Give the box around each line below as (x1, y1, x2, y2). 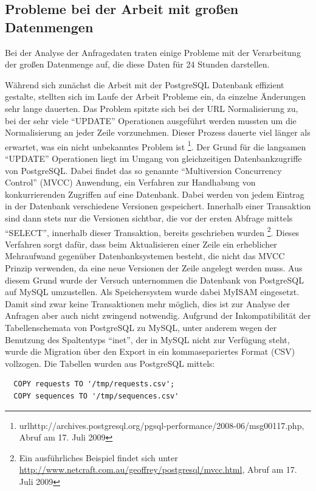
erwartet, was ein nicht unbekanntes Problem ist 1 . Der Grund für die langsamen (5, 138, 306, 153)
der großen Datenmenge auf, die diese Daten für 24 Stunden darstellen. (5, 58, 270, 71)
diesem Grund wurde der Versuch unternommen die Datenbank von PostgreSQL (5, 273, 304, 286)
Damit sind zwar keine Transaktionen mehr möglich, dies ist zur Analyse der (5, 297, 290, 310)
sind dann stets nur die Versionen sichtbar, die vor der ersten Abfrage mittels (5, 211, 293, 224)
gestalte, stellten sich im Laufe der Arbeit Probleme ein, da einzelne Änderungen (5, 90, 306, 103)
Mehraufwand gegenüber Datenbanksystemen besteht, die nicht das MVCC (5, 249, 285, 262)
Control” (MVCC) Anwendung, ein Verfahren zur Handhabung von (5, 176, 256, 189)
